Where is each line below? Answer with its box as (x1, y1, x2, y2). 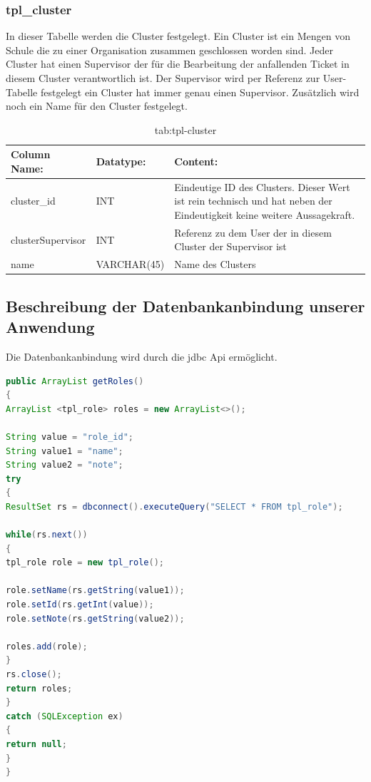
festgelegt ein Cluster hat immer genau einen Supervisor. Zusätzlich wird (40, 84, 360, 99)
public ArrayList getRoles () (6, 376, 144, 386)
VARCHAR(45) (96, 257, 165, 272)
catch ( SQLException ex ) (6, 711, 123, 721)
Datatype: (96, 154, 146, 169)
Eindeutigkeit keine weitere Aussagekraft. (174, 207, 355, 222)
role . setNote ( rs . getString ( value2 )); (6, 613, 185, 624)
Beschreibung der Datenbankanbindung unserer (6, 294, 365, 317)
